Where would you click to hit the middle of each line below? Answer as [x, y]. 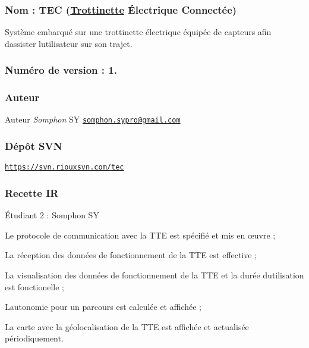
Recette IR [32, 192]
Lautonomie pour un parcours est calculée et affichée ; [103, 307]
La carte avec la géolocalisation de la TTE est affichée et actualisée [127, 326]
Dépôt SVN [34, 146]
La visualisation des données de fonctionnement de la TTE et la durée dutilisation [154, 275]
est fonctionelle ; [35, 286]
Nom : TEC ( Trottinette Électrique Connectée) [121, 9]
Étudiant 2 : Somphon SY [52, 215]
